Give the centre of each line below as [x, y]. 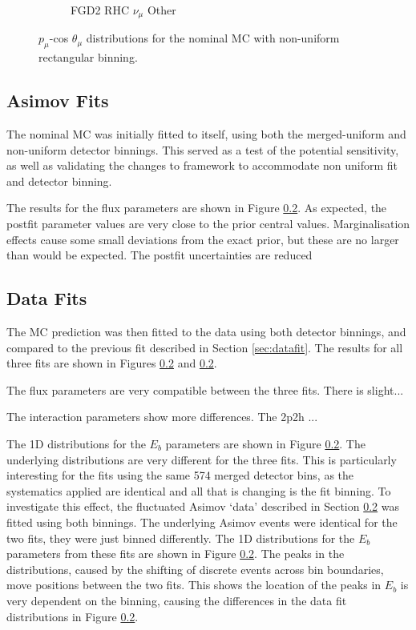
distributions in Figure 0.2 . [73, 616]
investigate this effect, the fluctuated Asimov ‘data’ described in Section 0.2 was [203, 506]
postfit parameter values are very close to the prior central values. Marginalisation [208, 224]
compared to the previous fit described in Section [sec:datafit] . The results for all [205, 347]
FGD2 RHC [100, 10]
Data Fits [47, 298]
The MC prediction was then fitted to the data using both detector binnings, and [206, 331]
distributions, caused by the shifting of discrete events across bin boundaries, [195, 569]
